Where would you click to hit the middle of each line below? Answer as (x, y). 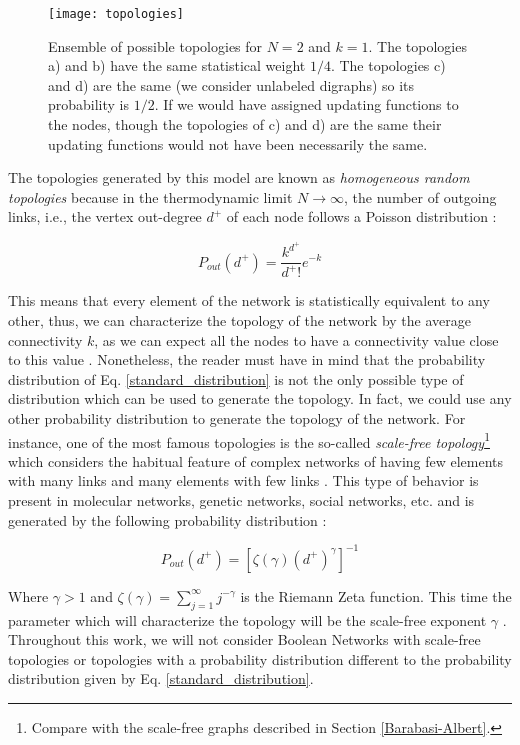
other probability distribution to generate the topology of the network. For (237, 418)
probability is (89, 104)
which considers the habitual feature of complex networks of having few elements (256, 460)
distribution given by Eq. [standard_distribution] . (161, 678)
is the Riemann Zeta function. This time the (376, 595)
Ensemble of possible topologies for (155, 45)
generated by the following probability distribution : (167, 519)
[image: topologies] (116, 14)
